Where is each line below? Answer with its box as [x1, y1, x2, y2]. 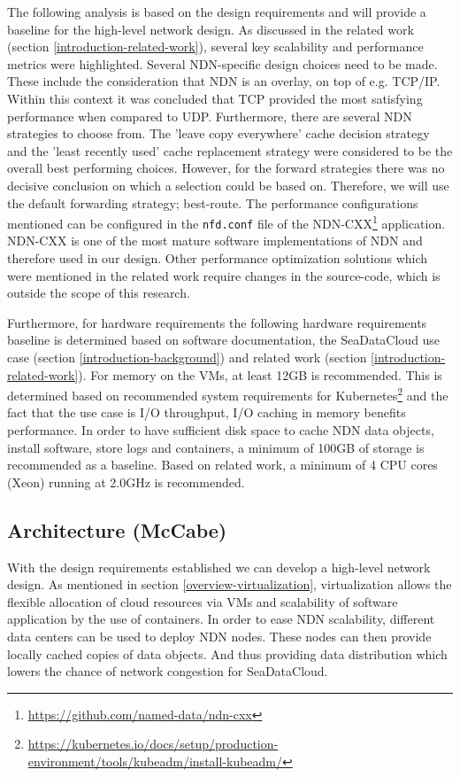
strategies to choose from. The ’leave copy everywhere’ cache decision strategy [7, 124, 430, 143]
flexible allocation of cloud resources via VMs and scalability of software [7, 592, 398, 610]
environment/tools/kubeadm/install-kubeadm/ [27, 751, 283, 770]
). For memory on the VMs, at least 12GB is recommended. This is [78, 365, 442, 384]
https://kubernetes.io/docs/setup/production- [27, 734, 279, 753]
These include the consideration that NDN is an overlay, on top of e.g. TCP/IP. [7, 72, 441, 90]
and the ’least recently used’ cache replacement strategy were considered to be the [7, 141, 453, 159]
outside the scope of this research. [7, 284, 190, 302]
